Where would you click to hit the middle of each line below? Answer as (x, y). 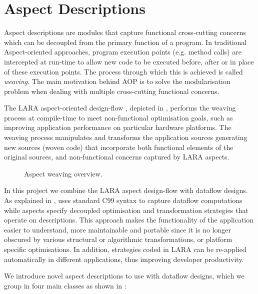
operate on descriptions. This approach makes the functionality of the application (129, 220)
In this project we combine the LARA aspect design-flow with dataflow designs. (126, 190)
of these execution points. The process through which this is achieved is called (123, 71)
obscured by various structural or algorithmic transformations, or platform (118, 239)
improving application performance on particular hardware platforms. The (118, 127)
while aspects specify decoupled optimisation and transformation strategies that (126, 210)
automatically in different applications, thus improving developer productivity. (124, 259)
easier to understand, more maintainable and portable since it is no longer (117, 229)
